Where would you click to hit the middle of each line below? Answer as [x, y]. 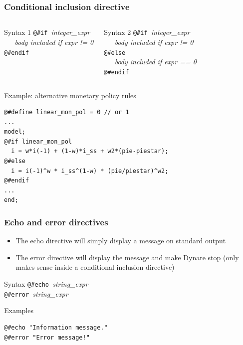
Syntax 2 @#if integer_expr [147, 32]
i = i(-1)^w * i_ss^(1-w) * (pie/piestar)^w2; [90, 171]
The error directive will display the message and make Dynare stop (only [127, 257]
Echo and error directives [56, 222]
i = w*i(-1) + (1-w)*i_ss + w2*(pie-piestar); [90, 151]
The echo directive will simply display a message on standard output [121, 241]
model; [15, 132]
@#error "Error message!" [47, 337]
